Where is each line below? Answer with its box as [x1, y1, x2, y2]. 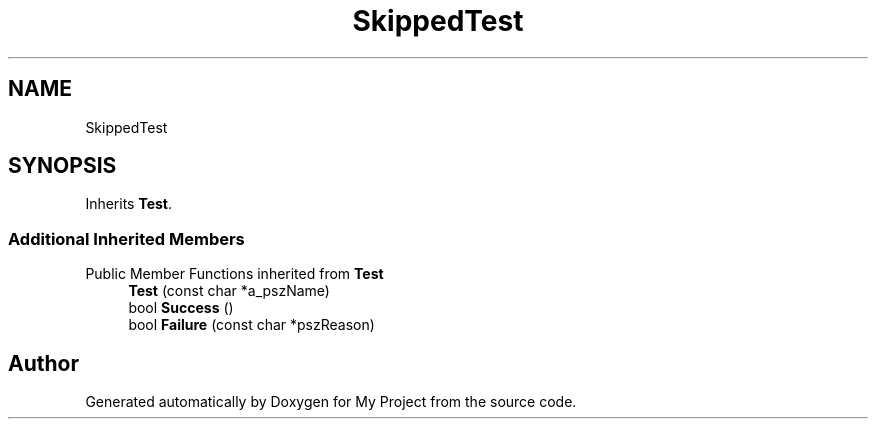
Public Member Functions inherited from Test [85, 265, 384, 283]
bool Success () [128, 299, 234, 317]
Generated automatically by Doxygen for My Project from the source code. [85, 393, 577, 411]
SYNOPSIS [8, 153, 117, 179]
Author [8, 350, 79, 376]
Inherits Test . [85, 195, 173, 213]
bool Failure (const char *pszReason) [128, 316, 375, 334]
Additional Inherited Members [8, 228, 245, 249]
